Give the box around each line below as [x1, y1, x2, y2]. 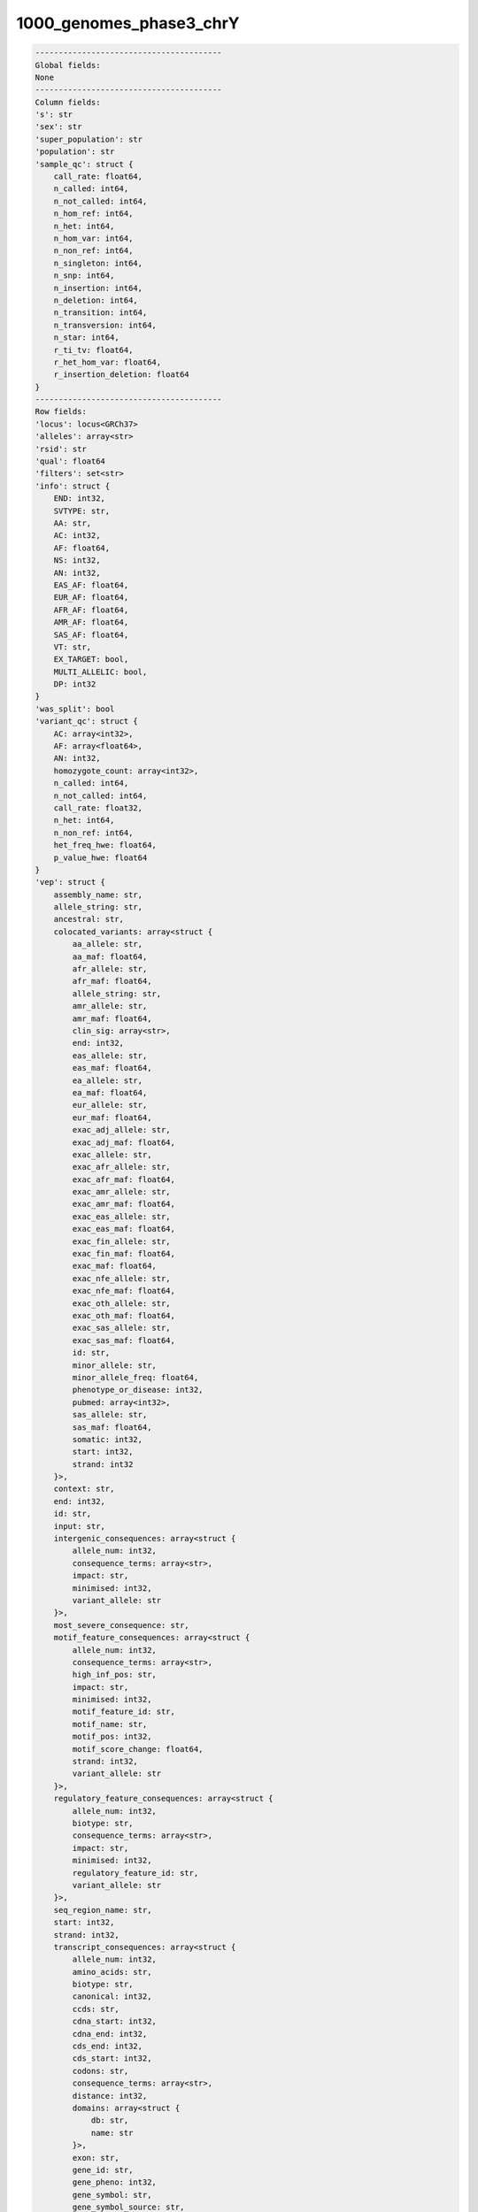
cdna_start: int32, [72, 2016, 157, 2026]
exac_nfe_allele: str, [72, 1273, 172, 1283]
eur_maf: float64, [72, 1112, 152, 1123]
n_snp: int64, [53, 271, 115, 280]
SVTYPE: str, [53, 505, 111, 516]
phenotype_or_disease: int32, [72, 1385, 204, 1395]
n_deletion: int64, [53, 295, 139, 305]
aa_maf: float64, [72, 951, 148, 962]
